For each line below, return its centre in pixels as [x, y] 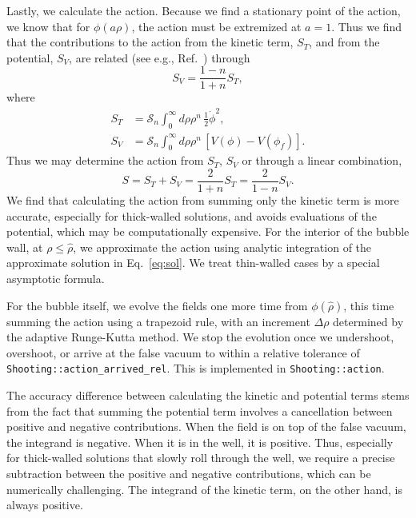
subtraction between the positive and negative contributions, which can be [189, 474]
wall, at [25, 247]
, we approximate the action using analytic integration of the [222, 247]
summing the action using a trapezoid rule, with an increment [158, 321]
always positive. [45, 505]
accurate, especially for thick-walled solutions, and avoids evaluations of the [192, 215]
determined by [368, 321]
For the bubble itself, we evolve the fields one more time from [157, 305]
